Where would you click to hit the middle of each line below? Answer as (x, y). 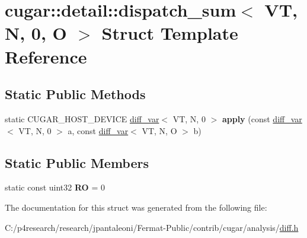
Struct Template (170, 33)
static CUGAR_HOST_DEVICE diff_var (82, 118)
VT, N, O (159, 130)
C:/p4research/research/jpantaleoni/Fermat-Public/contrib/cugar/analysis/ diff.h (152, 227)
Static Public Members (77, 162)
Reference (46, 56)
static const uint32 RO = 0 (55, 187)
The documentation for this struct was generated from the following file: (136, 207)
